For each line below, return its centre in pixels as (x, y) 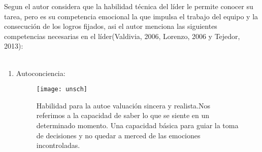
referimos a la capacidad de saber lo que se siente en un (123, 115)
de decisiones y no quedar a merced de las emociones (118, 135)
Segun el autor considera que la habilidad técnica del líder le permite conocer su (129, 6)
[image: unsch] (62, 89)
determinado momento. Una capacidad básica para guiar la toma (137, 125)
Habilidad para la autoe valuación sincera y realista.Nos (123, 105)
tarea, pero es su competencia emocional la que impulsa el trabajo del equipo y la (131, 16)
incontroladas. (58, 145)
